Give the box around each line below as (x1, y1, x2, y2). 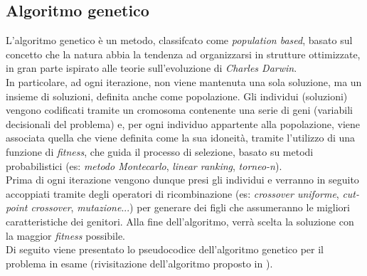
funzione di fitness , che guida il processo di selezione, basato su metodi (6, 144, 314, 159)
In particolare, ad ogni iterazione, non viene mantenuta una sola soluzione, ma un (6, 74, 362, 89)
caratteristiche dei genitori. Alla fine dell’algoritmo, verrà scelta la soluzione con (6, 213, 354, 228)
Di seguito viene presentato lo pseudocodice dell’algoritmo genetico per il (6, 242, 324, 257)
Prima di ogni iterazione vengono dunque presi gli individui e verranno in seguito (6, 172, 359, 187)
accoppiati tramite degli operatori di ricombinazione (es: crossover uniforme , (6, 186, 339, 201)
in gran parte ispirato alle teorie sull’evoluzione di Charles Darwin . (6, 60, 297, 75)
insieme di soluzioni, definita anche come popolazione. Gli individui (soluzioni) (6, 88, 348, 103)
